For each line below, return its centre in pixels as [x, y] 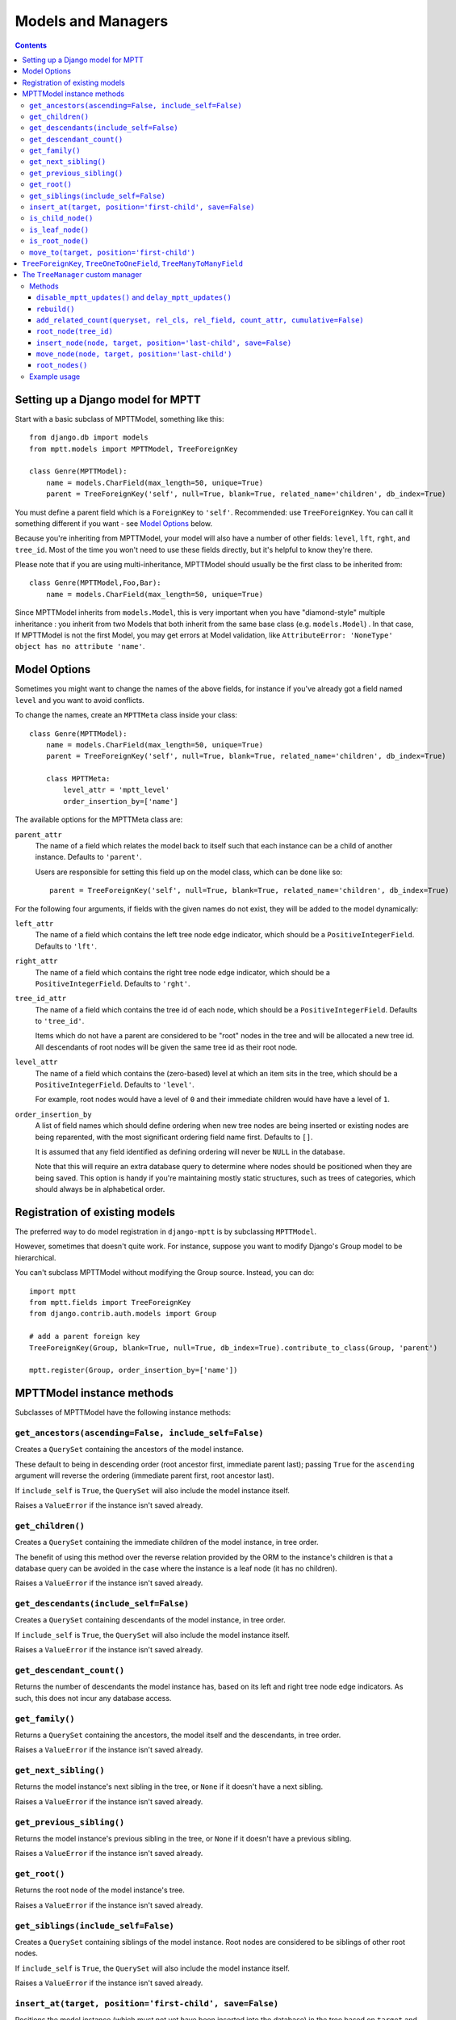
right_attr [36, 961]
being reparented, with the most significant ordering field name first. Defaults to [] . [174, 1137]
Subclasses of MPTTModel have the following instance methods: [123, 1412]
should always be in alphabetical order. [100, 1189]
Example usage [55, 377]
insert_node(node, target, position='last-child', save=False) [164, 343]
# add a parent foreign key [85, 1336]
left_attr [34, 924]
